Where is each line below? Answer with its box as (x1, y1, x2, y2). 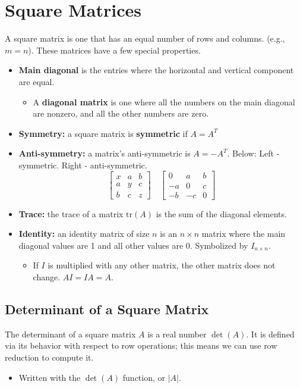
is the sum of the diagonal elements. (156, 207, 287, 220)
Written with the (18, 371, 81, 383)
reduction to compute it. (5, 351, 94, 363)
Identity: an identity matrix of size (18, 227, 150, 240)
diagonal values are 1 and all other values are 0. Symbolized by (18, 239, 248, 251)
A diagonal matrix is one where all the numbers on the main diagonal (33, 95, 295, 108)
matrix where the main (201, 227, 286, 240)
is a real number (147, 327, 207, 340)
